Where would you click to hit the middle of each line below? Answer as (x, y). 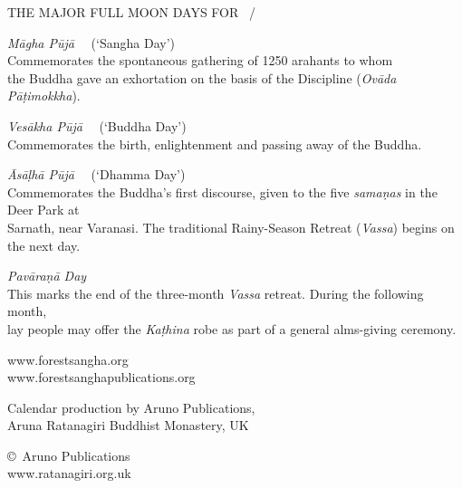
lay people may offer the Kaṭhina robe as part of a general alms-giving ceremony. (232, 328)
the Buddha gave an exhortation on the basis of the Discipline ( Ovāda (202, 77)
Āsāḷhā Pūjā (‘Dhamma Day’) (96, 174)
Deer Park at (43, 210)
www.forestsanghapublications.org (101, 377)
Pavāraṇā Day (47, 276)
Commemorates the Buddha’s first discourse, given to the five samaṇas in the (222, 191)
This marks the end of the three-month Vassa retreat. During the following (216, 293)
